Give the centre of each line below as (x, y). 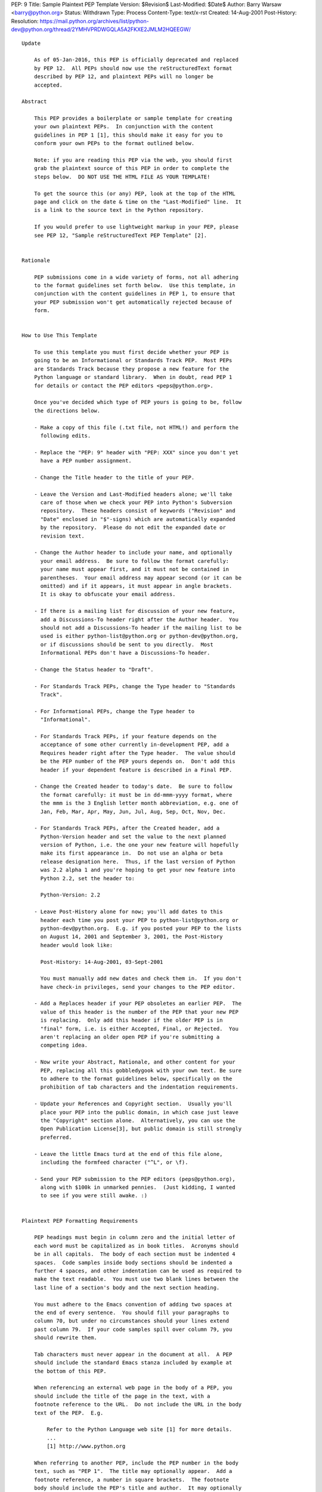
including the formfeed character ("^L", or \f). (114, 1162)
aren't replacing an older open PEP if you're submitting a (130, 1037)
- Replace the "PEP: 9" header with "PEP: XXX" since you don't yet (136, 452)
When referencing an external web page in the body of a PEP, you (133, 1388)
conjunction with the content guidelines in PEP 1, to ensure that (134, 294)
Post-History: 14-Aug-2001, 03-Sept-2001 (102, 962)
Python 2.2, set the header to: (88, 878)
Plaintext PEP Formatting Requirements (80, 1221)
